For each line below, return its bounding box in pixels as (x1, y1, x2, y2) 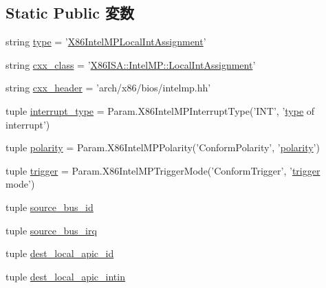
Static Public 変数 (6, 2, 134, 23)
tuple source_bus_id (6, 199, 94, 214)
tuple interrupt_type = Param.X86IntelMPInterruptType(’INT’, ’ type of (6, 103, 315, 118)
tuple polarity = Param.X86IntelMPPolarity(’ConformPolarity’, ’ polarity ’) (6, 140, 320, 155)
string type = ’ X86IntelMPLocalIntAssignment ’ (6, 34, 206, 49)
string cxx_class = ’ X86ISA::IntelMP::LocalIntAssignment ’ (6, 57, 256, 71)
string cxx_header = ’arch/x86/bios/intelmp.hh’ (6, 80, 211, 95)
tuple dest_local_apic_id (6, 246, 114, 261)
